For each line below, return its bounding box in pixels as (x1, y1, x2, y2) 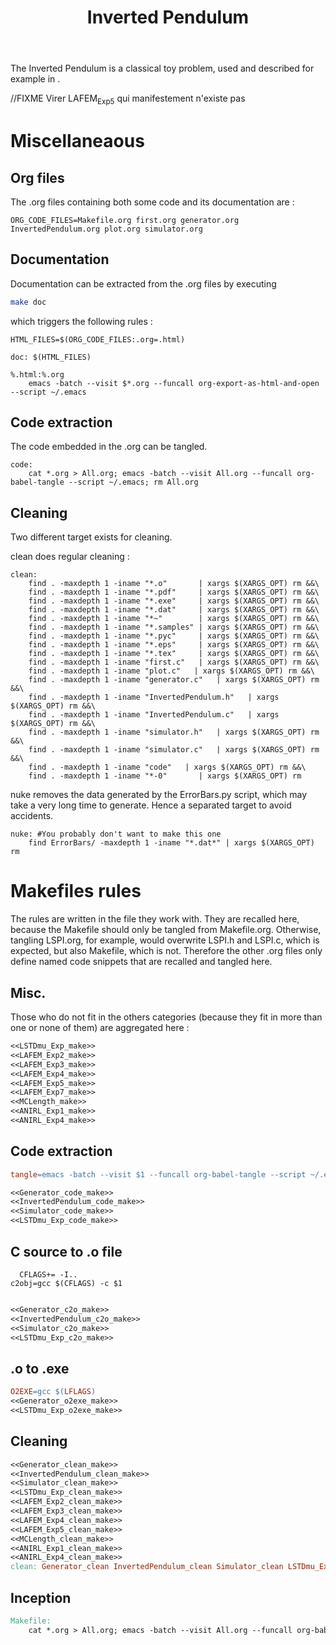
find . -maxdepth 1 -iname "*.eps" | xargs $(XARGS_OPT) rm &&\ (28, 640, 320, 650)
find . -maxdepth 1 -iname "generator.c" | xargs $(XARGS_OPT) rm (28, 675, 320, 685)
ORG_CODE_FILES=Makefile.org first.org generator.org (10, 215, 240, 225)
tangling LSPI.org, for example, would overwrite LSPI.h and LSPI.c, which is (10, 934, 320, 946)
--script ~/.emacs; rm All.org (68, 477, 199, 488)
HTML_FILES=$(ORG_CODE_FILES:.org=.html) (10, 334, 186, 345)
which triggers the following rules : (10, 315, 153, 327)
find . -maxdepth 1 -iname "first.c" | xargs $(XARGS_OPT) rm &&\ (28, 657, 320, 668)
